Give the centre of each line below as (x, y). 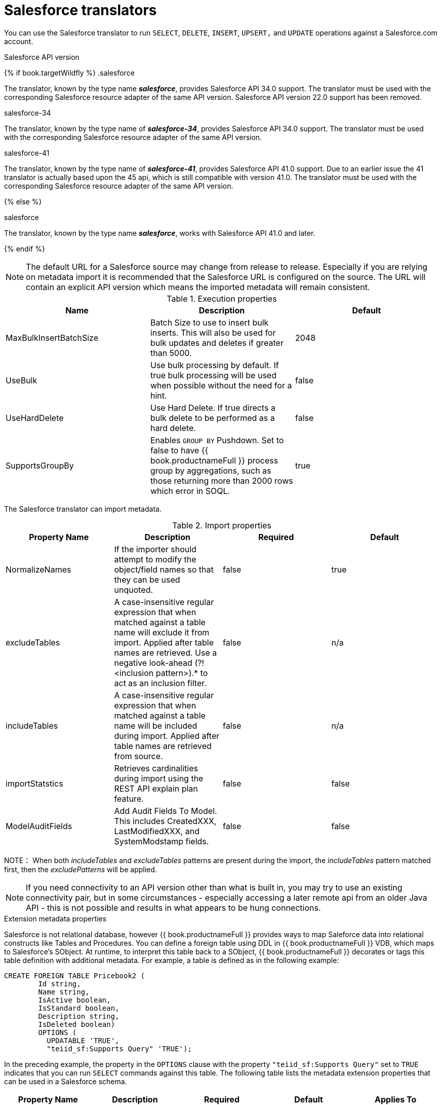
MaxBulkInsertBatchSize (52, 337)
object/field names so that (164, 569)
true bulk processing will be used (213, 375)
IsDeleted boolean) (77, 1024)
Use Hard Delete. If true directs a (213, 407)
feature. (129, 798)
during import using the (159, 778)
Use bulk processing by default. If (214, 365)
